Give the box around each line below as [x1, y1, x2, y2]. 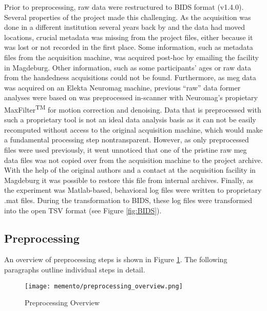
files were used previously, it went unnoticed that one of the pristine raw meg [4, 144, 247, 155]
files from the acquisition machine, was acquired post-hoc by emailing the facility [4, 51, 259, 62]
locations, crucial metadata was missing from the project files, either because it [4, 31, 253, 42]
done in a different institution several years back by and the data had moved [4, 22, 245, 32]
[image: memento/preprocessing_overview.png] [25, 282, 183, 290]
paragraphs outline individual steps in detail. [4, 264, 145, 275]
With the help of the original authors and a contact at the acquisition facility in [4, 164, 256, 175]
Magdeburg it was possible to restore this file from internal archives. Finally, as [4, 174, 254, 185]
